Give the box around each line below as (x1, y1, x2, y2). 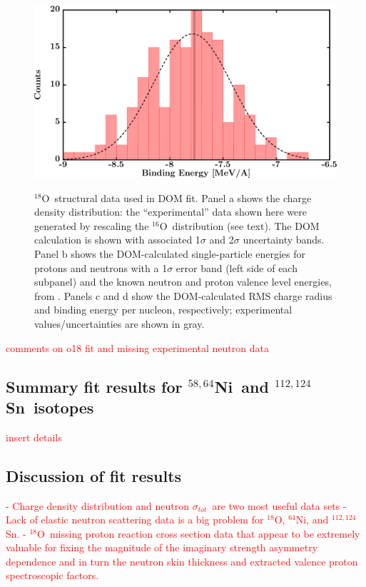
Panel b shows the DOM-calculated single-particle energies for (34, 246, 305, 261)
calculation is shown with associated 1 (34, 232, 200, 247)
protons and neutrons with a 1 (34, 260, 168, 275)
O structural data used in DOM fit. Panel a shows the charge (41, 190, 312, 205)
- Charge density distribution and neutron (6, 498, 189, 513)
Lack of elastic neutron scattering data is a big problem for (6, 512, 264, 527)
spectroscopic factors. (6, 568, 99, 583)
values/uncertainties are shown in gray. (34, 316, 205, 331)
